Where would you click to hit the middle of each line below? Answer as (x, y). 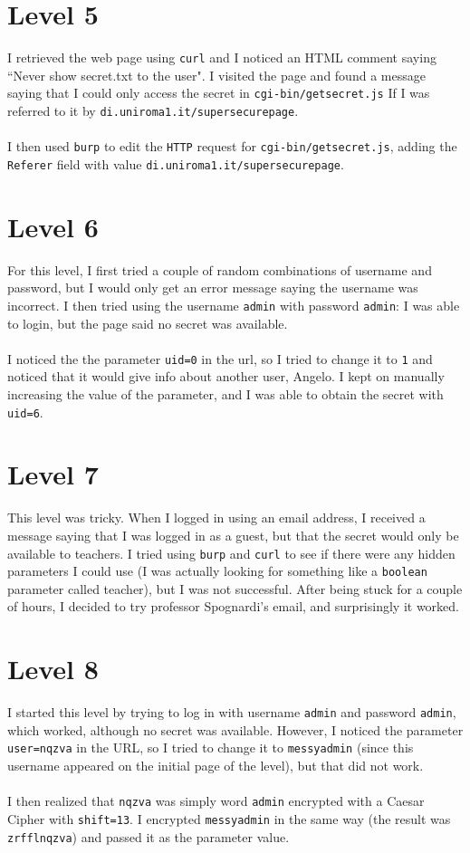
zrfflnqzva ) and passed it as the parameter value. (149, 836)
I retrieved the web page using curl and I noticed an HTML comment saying (222, 58)
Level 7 (53, 474)
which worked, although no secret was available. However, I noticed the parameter (235, 729)
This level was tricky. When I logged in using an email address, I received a (216, 518)
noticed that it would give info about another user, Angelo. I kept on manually (226, 376)
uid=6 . (25, 412)
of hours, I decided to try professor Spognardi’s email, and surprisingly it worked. (233, 606)
